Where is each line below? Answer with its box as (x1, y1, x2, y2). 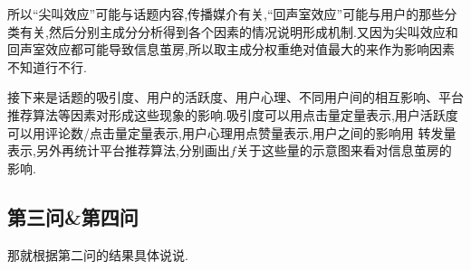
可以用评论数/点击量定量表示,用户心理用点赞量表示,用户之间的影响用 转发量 (7, 123, 457, 142)
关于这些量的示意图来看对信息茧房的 (235, 141, 452, 160)
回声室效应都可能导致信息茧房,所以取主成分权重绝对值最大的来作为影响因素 (7, 40, 455, 59)
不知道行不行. (7, 57, 87, 76)
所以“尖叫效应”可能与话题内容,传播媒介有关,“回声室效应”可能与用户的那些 (7, 5, 445, 23)
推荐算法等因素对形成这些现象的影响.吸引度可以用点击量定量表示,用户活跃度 (7, 105, 458, 124)
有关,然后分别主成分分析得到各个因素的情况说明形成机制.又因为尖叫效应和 (19, 22, 458, 41)
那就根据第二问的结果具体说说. (7, 245, 188, 264)
